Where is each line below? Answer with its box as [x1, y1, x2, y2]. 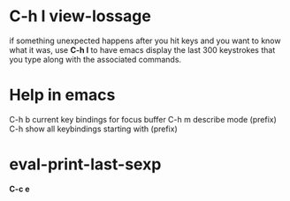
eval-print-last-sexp [9, 154, 162, 175]
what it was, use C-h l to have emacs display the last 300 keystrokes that [9, 44, 276, 55]
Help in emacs [9, 86, 116, 105]
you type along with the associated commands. [9, 54, 182, 64]
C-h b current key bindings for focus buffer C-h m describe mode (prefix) [9, 114, 277, 124]
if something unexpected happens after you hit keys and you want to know [9, 35, 281, 46]
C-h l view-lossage [9, 6, 152, 26]
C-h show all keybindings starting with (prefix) [9, 123, 179, 134]
